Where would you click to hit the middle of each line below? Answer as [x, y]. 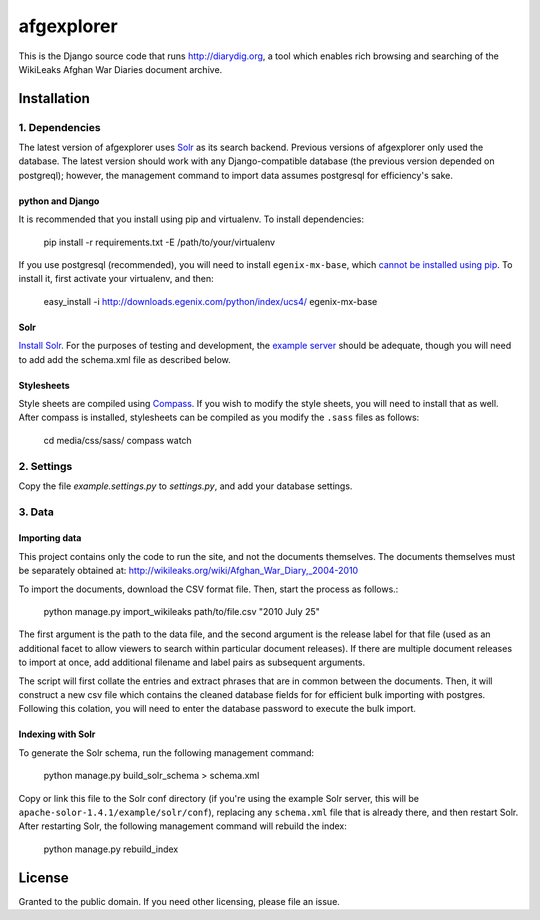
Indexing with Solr [57, 734]
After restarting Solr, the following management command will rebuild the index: [182, 826]
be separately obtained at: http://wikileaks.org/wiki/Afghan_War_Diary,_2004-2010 [188, 571]
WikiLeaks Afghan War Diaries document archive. [120, 69]
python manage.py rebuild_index [111, 849]
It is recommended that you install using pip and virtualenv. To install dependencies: [191, 219]
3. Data [36, 512]
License [43, 877]
